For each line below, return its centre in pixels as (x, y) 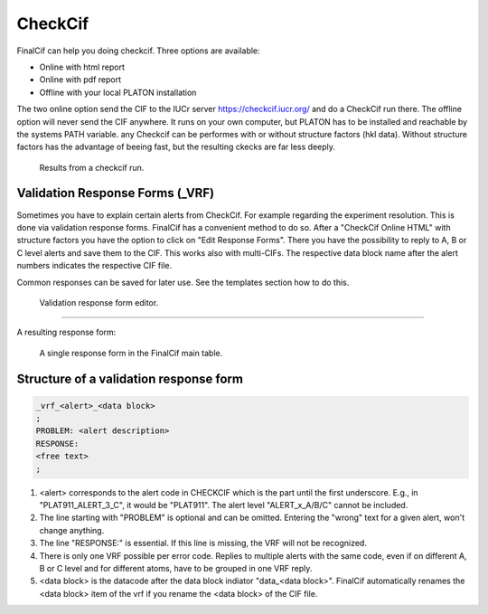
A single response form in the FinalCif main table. (131, 353)
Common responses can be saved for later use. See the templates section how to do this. (183, 282)
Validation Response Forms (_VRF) (116, 193)
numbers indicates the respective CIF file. (94, 266)
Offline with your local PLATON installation (118, 92)
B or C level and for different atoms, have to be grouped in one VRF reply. (176, 568)
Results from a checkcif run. (92, 167)
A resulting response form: (66, 332)
